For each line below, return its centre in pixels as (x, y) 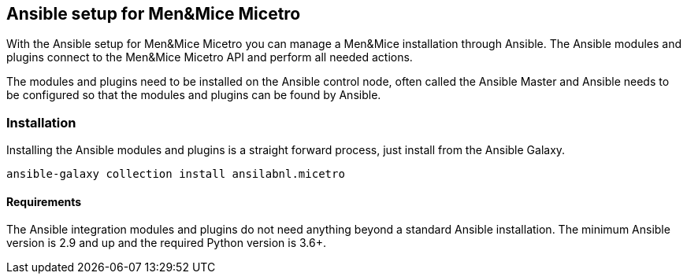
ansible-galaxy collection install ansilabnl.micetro (176, 174)
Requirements (44, 201)
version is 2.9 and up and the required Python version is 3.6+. (166, 243)
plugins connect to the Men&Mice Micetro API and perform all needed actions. (210, 57)
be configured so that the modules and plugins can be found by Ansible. (194, 95)
